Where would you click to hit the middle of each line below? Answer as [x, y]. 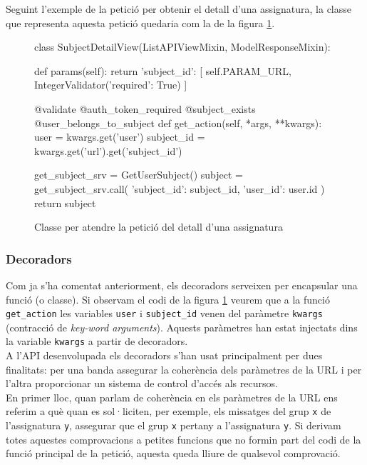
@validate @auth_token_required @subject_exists [145, 108]
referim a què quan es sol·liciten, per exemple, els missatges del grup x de [169, 411]
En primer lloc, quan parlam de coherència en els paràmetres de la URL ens [172, 397]
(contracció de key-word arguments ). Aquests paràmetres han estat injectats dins [182, 327]
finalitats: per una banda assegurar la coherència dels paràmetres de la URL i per [184, 369]
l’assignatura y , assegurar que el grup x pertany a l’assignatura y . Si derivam [174, 425]
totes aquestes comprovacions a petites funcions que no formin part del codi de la [183, 439]
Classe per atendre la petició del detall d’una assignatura [159, 227]
